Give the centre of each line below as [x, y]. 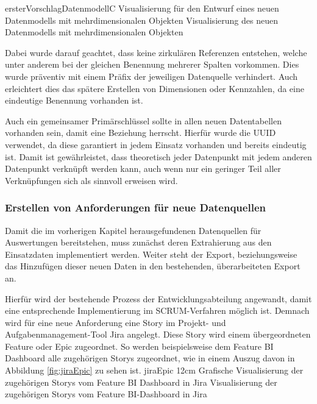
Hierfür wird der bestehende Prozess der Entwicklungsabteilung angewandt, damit [158, 298]
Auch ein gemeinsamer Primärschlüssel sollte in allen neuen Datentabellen [143, 120]
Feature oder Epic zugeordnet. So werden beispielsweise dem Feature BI [139, 346]
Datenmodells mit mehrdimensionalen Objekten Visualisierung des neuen [141, 20]
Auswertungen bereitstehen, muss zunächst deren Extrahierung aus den [138, 242]
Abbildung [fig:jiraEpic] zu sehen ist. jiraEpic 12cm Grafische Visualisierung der [154, 370]
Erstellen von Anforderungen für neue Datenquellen [135, 207]
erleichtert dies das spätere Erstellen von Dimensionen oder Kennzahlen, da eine [155, 88]
